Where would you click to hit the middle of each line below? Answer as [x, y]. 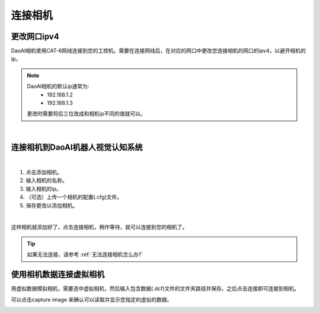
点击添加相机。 [44, 173]
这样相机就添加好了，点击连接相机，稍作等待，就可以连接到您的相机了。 [99, 227]
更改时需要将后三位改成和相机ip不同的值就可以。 [86, 114]
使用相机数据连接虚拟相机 [58, 275]
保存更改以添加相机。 [52, 205]
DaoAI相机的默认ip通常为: [58, 87]
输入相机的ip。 [44, 189]
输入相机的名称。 [47, 180]
